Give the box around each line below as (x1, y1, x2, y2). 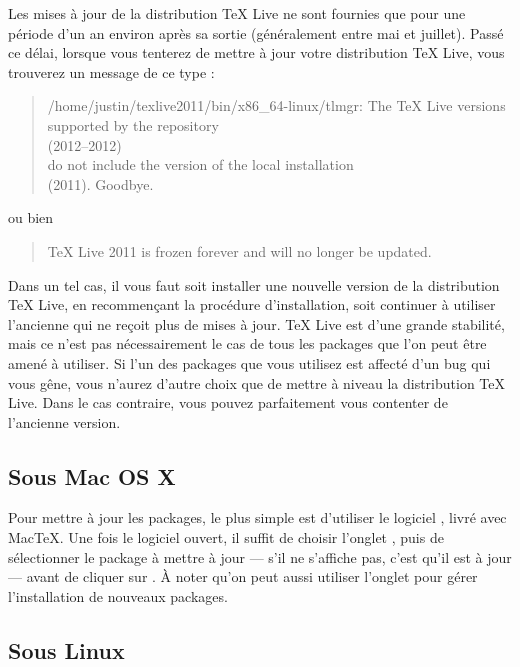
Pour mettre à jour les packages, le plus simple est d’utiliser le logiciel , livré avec (8, 507, 507, 528)
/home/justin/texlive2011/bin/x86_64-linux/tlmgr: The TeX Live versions (47, 95, 506, 116)
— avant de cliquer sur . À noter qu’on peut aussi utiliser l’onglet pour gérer (8, 566, 478, 587)
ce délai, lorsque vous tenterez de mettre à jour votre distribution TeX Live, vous (8, 42, 505, 63)
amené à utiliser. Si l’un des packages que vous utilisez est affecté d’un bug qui (8, 352, 491, 373)
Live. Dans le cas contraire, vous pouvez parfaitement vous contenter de (8, 392, 448, 413)
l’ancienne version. (8, 411, 121, 432)
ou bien (8, 207, 54, 228)
